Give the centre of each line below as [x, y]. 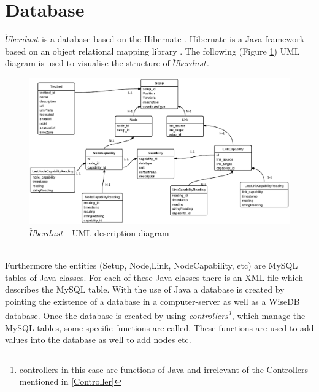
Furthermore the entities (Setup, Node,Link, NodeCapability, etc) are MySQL [152, 265]
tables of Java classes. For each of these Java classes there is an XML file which [154, 277]
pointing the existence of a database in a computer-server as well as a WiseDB [152, 301]
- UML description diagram [118, 232]
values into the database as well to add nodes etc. [98, 340]
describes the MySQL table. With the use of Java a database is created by [145, 289]
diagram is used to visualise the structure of [87, 63]
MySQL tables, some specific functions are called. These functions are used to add [159, 327]
